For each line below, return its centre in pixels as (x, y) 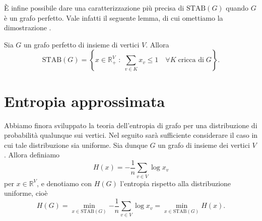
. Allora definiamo (32, 155)
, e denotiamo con (64, 183)
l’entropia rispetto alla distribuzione (176, 183)
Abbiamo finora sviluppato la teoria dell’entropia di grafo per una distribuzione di (131, 125)
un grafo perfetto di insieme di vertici (82, 44)
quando (237, 8)
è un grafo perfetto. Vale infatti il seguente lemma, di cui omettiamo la (114, 17)
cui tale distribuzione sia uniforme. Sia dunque (76, 145)
